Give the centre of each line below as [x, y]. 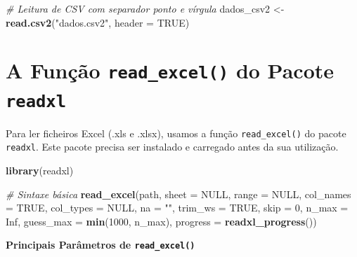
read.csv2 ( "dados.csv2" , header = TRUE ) [98, 22]
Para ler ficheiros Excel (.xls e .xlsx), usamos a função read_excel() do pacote [176, 133]
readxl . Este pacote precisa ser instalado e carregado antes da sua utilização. [172, 147]
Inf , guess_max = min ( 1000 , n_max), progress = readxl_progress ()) [161, 221]
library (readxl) [40, 171]
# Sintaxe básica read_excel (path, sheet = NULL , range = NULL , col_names [178, 194]
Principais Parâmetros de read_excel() [100, 245]
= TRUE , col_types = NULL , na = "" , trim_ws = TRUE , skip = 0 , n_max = [177, 208]
